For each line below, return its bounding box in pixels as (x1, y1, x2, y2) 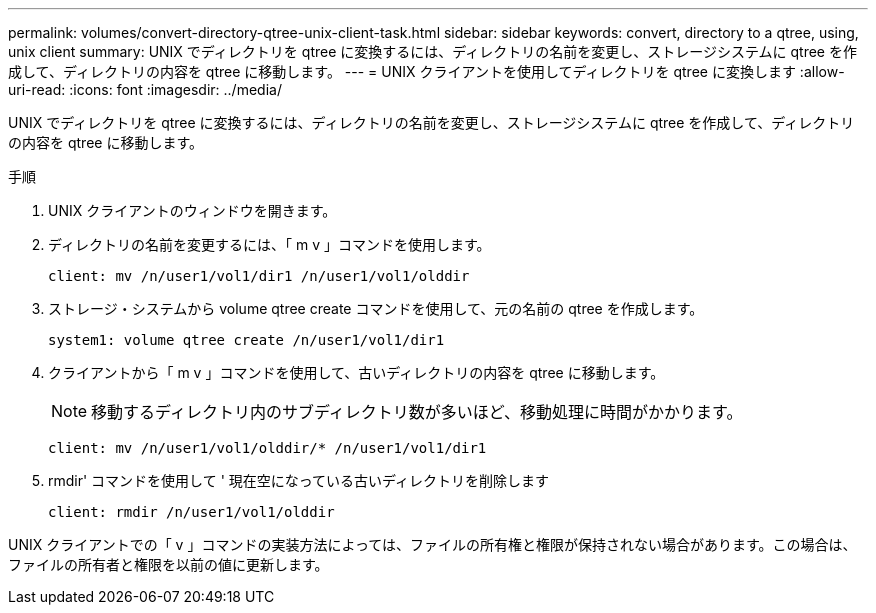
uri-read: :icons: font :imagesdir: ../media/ (8, 81, 282, 98)
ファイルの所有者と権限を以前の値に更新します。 (8, 556, 329, 573)
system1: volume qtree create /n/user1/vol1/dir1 (48, 332, 445, 348)
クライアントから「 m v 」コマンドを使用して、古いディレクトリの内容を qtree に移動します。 (48, 364, 665, 381)
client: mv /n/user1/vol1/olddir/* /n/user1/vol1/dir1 (48, 440, 487, 456)
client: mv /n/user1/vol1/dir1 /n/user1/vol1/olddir (48, 268, 470, 284)
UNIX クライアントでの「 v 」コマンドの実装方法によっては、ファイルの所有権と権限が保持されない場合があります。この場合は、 (8, 536, 857, 553)
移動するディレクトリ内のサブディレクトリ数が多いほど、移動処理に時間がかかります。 (91, 402, 743, 422)
